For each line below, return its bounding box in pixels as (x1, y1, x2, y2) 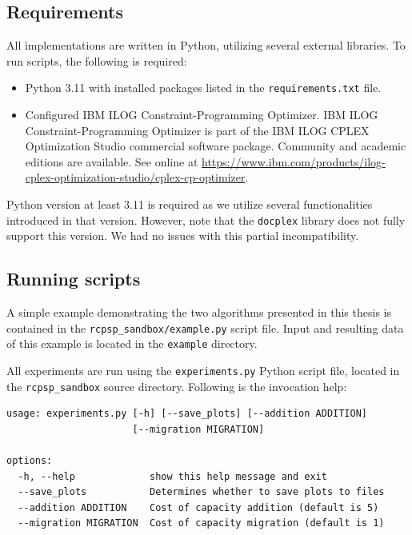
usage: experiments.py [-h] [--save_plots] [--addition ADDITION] (6, 408, 368, 420)
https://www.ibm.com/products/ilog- (202, 153, 386, 170)
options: (6, 455, 53, 467)
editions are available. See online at (25, 153, 198, 170)
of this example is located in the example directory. (6, 335, 258, 352)
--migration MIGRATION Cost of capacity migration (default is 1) (18, 517, 385, 529)
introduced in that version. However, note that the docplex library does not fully (6, 211, 406, 228)
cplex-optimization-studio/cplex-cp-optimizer (25, 169, 246, 186)
